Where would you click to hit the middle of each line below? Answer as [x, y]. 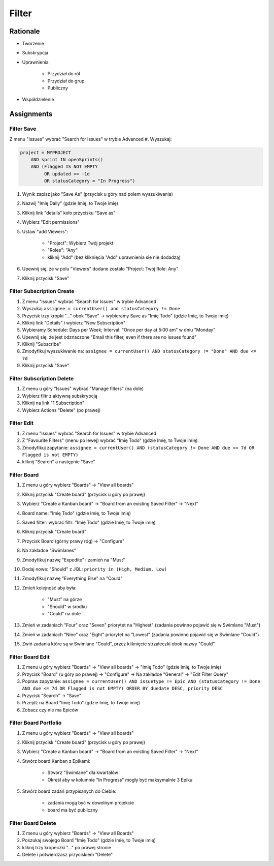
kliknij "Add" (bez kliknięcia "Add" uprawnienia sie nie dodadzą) [114, 257]
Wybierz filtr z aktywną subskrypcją [60, 396]
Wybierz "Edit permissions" [51, 222]
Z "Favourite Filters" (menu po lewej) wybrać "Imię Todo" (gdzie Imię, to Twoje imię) [110, 440]
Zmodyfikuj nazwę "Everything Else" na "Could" [72, 578]
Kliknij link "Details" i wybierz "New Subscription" [74, 322]
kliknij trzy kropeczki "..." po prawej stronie [67, 847]
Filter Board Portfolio [36, 723]
